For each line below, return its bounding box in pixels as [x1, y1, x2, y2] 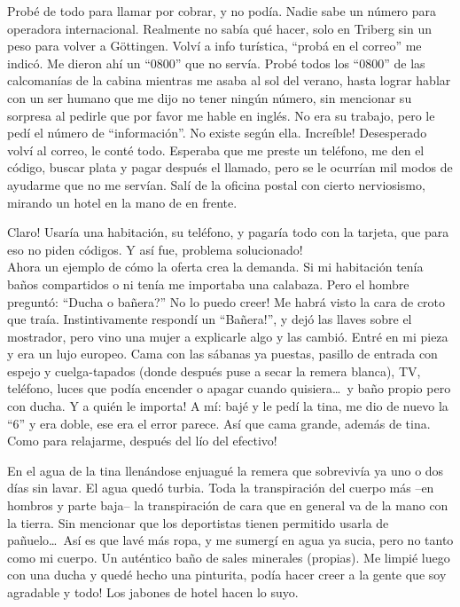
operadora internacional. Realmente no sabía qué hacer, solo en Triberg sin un [7, 19, 433, 37]
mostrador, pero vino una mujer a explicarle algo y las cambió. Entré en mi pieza [7, 327, 448, 345]
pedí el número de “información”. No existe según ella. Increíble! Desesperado [7, 123, 427, 142]
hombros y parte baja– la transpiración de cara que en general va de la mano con [7, 496, 448, 515]
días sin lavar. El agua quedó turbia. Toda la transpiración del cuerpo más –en [7, 478, 434, 497]
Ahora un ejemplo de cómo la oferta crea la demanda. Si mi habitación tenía [7, 257, 424, 276]
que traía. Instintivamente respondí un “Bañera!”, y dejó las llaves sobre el [7, 310, 412, 328]
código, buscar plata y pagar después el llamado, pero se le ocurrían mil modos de [7, 158, 453, 177]
